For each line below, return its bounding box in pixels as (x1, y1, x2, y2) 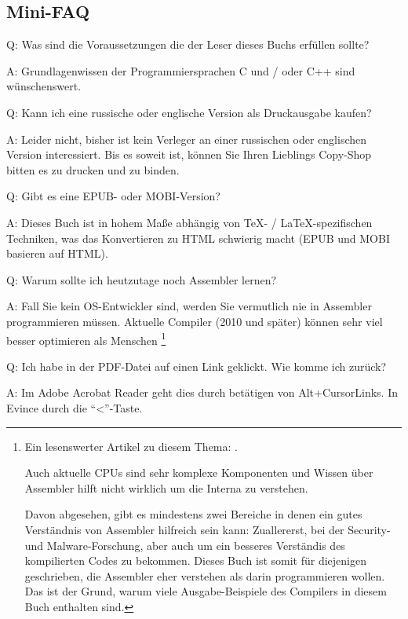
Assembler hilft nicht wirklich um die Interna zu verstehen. (24, 479, 308, 496)
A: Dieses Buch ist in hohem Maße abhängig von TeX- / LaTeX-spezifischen (6, 214, 373, 230)
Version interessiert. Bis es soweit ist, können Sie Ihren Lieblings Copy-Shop (6, 146, 372, 163)
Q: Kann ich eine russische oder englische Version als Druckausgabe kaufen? (6, 104, 372, 120)
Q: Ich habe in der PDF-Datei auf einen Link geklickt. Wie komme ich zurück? (6, 357, 387, 374)
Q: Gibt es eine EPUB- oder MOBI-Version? (6, 188, 220, 204)
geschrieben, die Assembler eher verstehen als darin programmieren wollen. (24, 567, 385, 584)
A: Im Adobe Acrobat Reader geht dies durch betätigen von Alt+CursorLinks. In (6, 384, 398, 401)
